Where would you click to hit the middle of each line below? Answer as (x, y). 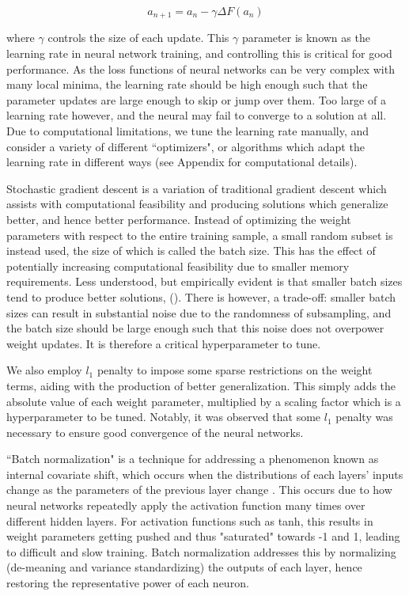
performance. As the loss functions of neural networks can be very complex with (201, 68)
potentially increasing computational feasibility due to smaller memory (178, 266)
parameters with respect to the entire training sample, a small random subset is (200, 235)
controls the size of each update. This (138, 38)
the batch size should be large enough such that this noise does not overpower (195, 328)
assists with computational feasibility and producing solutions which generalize (197, 204)
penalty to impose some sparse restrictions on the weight (235, 370)
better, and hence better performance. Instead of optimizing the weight (179, 219)
